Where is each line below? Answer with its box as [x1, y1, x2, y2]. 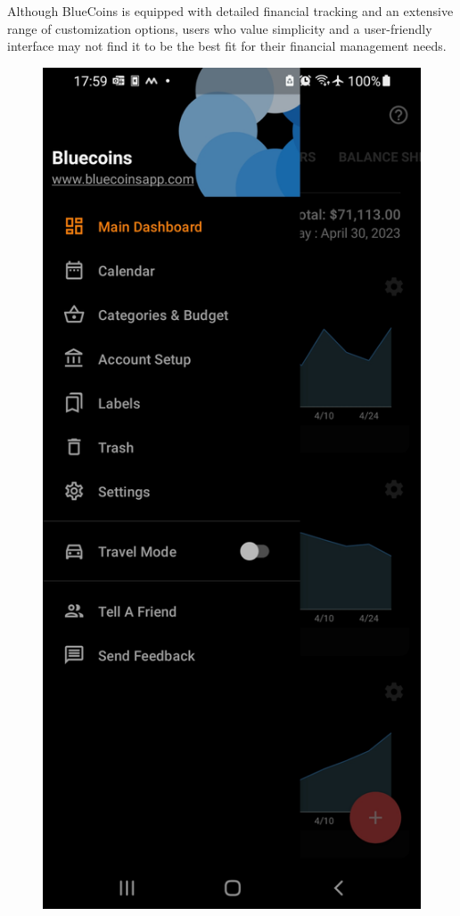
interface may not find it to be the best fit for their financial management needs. [7, 37, 447, 55]
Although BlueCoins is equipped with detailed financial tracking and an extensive [7, 2, 454, 20]
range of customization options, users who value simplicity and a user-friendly [7, 19, 432, 37]
